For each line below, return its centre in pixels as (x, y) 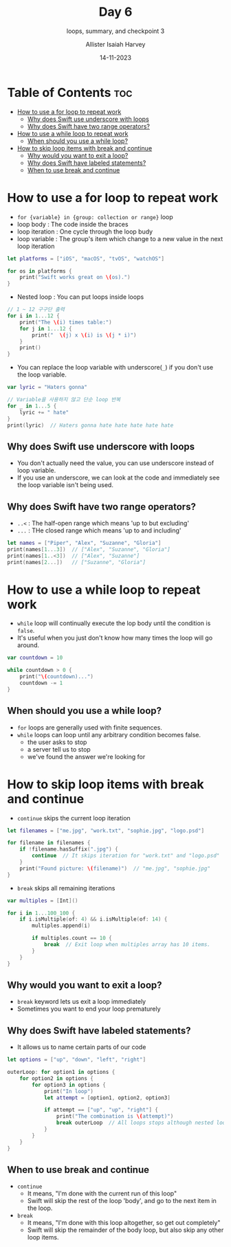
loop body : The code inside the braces (73, 224)
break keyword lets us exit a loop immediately (81, 1002)
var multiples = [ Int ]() (43, 901)
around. (28, 645)
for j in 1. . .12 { (46, 328)
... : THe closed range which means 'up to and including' (99, 530)
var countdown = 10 (35, 658)
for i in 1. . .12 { (33, 316)
